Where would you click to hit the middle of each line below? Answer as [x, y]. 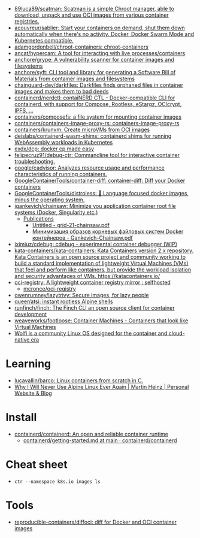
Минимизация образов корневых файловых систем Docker [108, 231]
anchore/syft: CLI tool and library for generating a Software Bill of [95, 72]
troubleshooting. [34, 161]
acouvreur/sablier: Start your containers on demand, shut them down [99, 28]
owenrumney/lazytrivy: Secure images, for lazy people [81, 295]
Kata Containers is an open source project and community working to [100, 257]
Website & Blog [33, 393]
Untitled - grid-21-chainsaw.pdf [71, 225]
